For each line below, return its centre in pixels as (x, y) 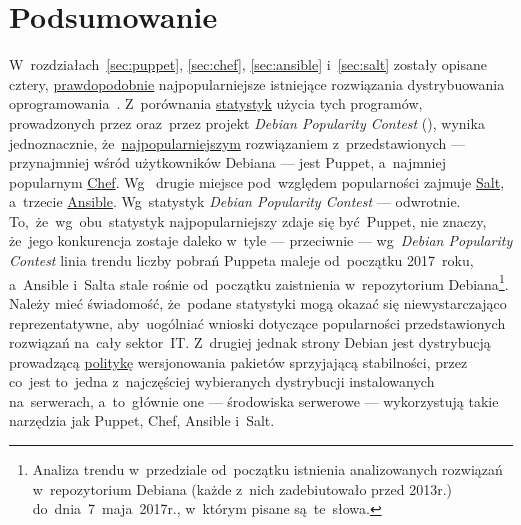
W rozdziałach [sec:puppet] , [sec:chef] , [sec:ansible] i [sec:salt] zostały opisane (248, 64)
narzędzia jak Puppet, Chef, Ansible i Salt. (142, 420)
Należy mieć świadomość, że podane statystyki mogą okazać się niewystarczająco (258, 302)
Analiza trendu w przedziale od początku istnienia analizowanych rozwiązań (267, 469)
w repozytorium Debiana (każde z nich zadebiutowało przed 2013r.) (242, 488)
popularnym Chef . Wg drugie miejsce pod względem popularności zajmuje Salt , (257, 181)
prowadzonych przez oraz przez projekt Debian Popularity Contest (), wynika (247, 122)
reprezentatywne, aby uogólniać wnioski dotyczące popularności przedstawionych (257, 322)
